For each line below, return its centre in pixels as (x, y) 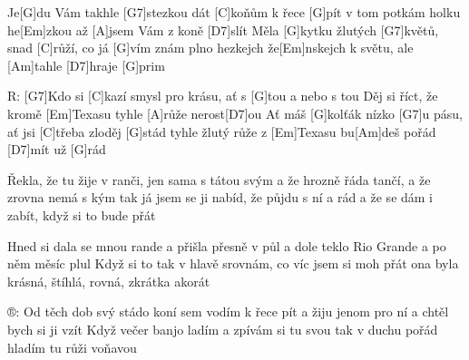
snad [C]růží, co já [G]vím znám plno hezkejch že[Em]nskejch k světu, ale (210, 48)
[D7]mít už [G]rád (57, 149)
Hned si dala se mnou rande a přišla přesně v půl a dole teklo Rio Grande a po (227, 245)
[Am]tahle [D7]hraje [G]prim (86, 65)
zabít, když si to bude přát (82, 214)
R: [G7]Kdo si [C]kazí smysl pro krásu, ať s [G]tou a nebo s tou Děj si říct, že (223, 96)
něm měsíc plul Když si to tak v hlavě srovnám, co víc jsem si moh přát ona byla (233, 263)
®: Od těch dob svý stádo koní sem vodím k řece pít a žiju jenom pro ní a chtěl (228, 311)
